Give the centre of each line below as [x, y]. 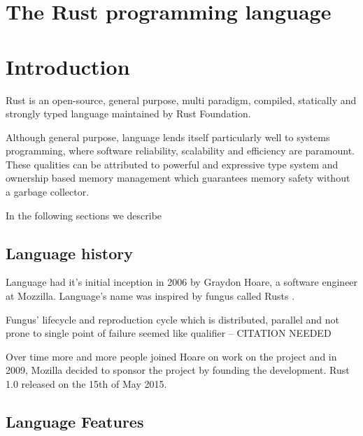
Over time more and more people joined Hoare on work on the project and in [171, 356]
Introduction [68, 66]
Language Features [75, 421]
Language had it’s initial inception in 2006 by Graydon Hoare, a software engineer [182, 282]
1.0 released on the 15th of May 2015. [86, 384]
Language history [69, 253]
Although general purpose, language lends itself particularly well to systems [168, 137]
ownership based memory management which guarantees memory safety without [178, 178]
